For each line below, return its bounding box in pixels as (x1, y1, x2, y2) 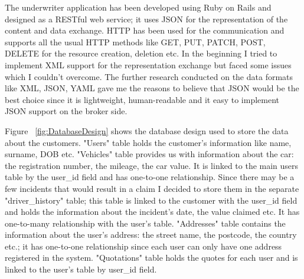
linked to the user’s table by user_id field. (5, 263, 157, 275)
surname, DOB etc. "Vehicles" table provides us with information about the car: (5, 148, 294, 160)
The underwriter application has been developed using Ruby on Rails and (5, 1, 272, 13)
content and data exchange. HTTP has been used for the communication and (5, 24, 285, 36)
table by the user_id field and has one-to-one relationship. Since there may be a (5, 171, 295, 183)
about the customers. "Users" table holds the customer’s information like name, (5, 136, 292, 148)
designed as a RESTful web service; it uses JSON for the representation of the (5, 12, 288, 25)
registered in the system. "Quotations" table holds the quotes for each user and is (5, 251, 298, 264)
